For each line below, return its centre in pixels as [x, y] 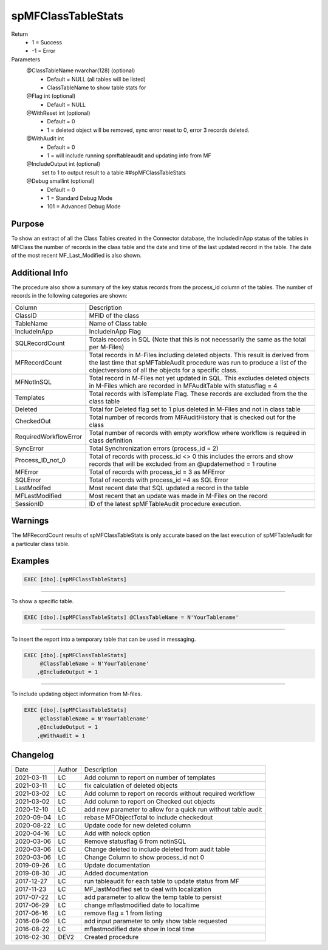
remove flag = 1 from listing [123, 913]
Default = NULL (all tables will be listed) [96, 79]
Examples [30, 561]
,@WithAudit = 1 [61, 736]
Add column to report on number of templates [150, 777]
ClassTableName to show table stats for [97, 87]
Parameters [26, 59]
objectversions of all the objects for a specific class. [163, 370]
